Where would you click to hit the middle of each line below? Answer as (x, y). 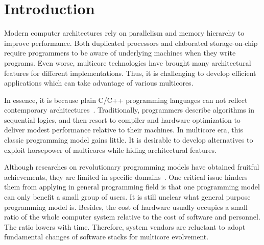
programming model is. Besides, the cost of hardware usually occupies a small (126, 207)
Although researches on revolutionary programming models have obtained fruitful (132, 167)
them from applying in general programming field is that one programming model (132, 187)
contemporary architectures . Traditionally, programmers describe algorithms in (129, 110)
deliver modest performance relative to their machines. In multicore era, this (124, 130)
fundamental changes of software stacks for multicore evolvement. (106, 237)
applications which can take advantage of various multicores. (99, 83)
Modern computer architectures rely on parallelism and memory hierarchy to (124, 33)
